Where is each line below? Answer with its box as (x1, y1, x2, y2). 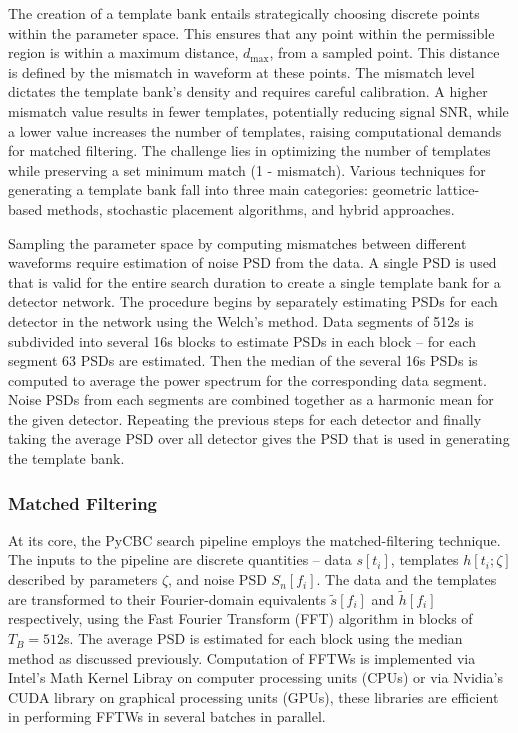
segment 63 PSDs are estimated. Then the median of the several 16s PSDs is (8, 350, 478, 371)
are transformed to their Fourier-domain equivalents (8, 588, 326, 609)
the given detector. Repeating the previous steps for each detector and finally (8, 408, 482, 429)
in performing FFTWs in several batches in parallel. (8, 706, 326, 727)
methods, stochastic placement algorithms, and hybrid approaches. (46, 198, 455, 219)
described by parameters (8, 569, 158, 590)
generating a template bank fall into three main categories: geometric (8, 179, 432, 200)
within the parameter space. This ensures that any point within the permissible (8, 22, 495, 43)
